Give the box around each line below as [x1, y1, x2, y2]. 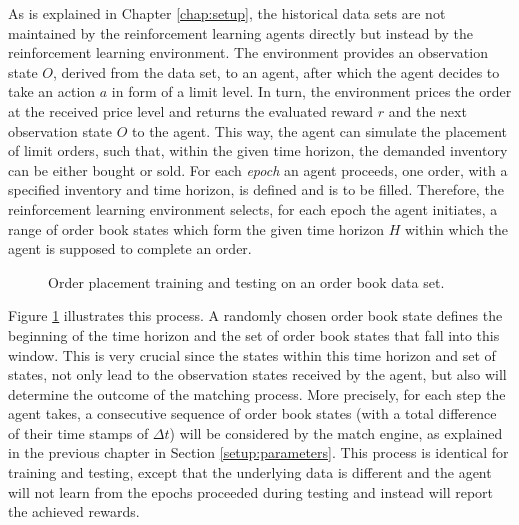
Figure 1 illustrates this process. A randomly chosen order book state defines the [8, 305, 503, 326]
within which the [404, 218, 509, 239]
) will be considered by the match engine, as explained [169, 422, 503, 443]
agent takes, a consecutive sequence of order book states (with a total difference [8, 403, 497, 424]
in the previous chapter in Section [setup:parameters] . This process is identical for [8, 442, 509, 463]
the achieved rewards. [8, 501, 140, 522]
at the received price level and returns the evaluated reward [8, 100, 374, 121]
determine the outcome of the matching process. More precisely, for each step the [8, 383, 506, 404]
